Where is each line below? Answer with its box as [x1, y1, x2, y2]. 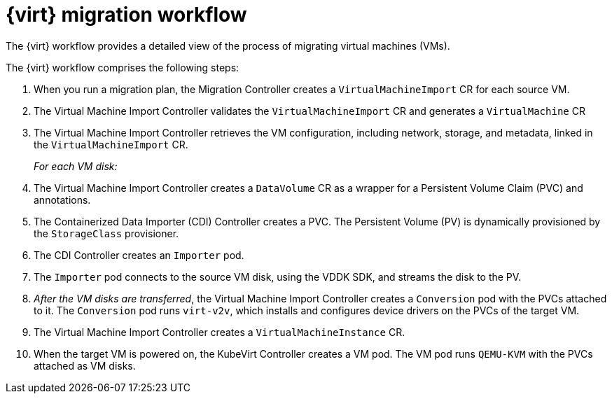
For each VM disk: [34, 160, 118, 172]
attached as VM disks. [34, 359, 136, 372]
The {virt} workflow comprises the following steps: [6, 61, 239, 73]
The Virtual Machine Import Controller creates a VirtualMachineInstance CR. [34, 325, 405, 338]
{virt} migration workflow [6, 3, 247, 27]
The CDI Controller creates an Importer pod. [34, 248, 244, 261]
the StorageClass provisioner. [34, 227, 179, 239]
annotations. [34, 193, 91, 206]
